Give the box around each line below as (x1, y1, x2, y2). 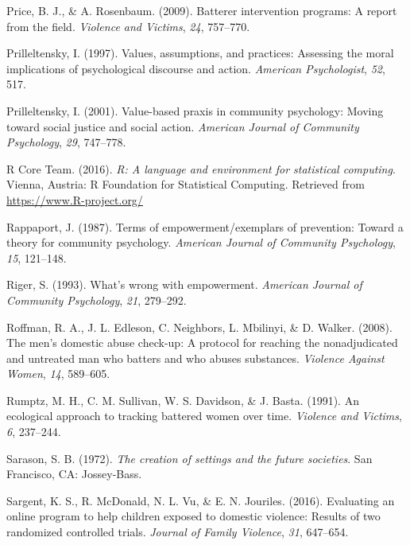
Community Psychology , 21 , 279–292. (6, 291, 187, 308)
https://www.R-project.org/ (6, 191, 143, 208)
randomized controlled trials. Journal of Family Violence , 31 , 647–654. (6, 524, 349, 540)
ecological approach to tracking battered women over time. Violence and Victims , (6, 407, 402, 424)
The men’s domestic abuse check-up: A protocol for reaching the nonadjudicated (6, 334, 398, 351)
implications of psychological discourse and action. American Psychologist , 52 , (6, 60, 385, 76)
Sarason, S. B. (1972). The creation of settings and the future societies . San (6, 450, 373, 466)
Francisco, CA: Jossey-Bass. (6, 465, 142, 482)
